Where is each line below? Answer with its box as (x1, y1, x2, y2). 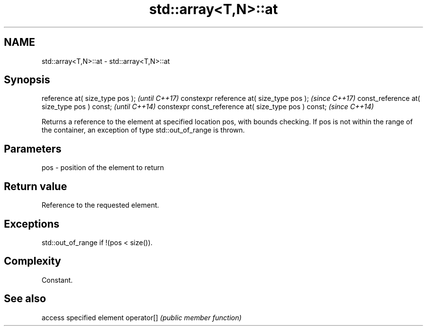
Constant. (41, 275, 73, 284)
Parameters (4, 142, 61, 155)
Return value (4, 180, 67, 193)
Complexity (4, 255, 61, 268)
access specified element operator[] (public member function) (41, 313, 242, 322)
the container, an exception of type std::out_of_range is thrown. (41, 126, 245, 135)
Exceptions (4, 217, 59, 230)
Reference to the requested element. (41, 201, 159, 210)
